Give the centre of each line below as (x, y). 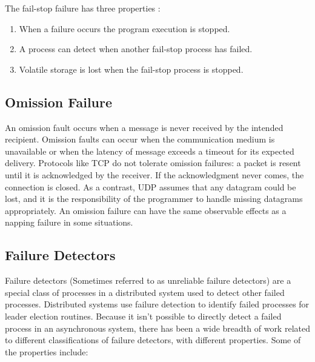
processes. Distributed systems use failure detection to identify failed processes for (157, 304)
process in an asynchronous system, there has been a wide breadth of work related (157, 328)
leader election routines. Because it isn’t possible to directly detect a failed (143, 316)
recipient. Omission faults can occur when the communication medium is (140, 139)
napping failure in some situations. (69, 222)
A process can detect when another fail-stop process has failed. (136, 49)
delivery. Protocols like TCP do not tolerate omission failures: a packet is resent (153, 163)
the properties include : (47, 351)
